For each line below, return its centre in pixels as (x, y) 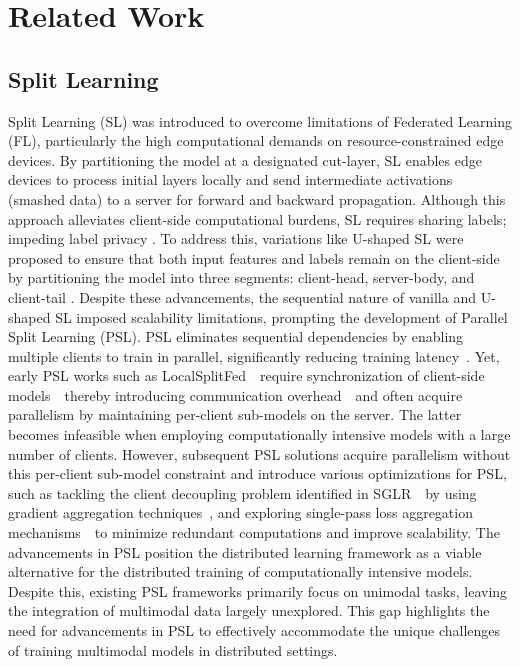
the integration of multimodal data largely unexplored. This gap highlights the (249, 610)
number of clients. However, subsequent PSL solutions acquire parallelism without (259, 453)
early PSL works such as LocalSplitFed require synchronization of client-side (246, 375)
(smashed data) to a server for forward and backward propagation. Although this (257, 198)
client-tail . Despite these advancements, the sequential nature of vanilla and (242, 296)
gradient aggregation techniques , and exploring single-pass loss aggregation (240, 512)
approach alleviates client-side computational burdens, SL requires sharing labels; (257, 218)
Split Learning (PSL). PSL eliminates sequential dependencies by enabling (236, 336)
